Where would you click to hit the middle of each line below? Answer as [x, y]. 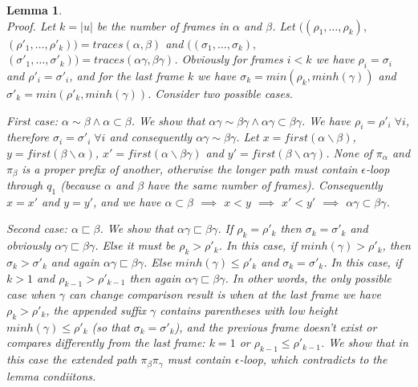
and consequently [151, 137]
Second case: [37, 228]
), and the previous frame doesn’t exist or [276, 326]
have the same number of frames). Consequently [265, 185]
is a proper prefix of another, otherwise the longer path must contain [190, 168]
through [25, 185]
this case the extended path [72, 359]
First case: [32, 120]
